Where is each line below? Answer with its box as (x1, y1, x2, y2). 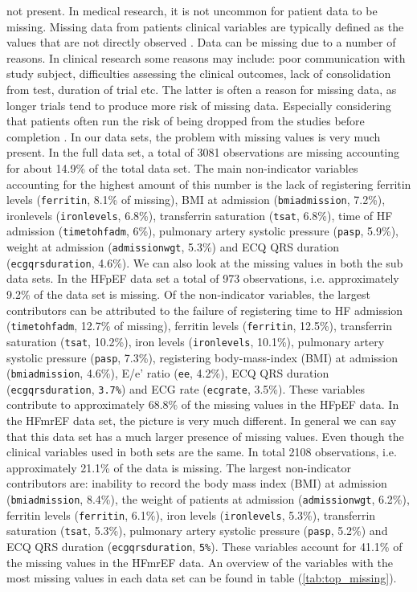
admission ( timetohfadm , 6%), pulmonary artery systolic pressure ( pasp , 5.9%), (6, 223, 399, 239)
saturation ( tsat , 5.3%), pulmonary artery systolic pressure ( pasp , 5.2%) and (6, 522, 388, 539)
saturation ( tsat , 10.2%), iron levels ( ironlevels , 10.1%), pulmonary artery (6, 333, 385, 349)
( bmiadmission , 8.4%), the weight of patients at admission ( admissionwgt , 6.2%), (6, 491, 410, 508)
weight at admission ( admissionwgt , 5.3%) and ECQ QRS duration (6, 239, 339, 255)
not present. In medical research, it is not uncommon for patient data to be (6, 2, 378, 18)
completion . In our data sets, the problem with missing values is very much (6, 128, 381, 145)
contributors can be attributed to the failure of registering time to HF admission (6, 301, 403, 318)
